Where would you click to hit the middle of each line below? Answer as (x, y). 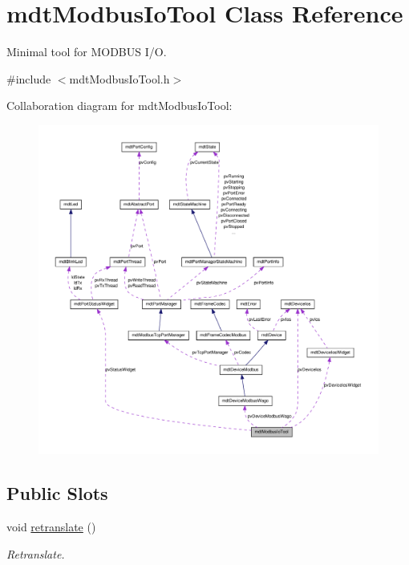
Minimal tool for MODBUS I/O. (87, 52)
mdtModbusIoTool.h (119, 78)
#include (29, 78)
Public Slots (57, 493)
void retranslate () (51, 527)
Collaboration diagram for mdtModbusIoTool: (119, 106)
